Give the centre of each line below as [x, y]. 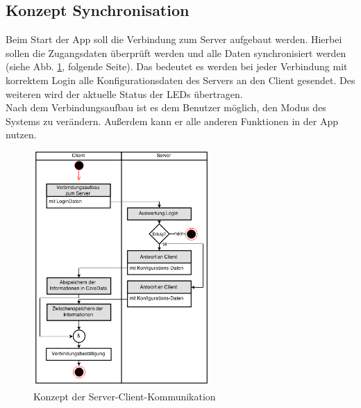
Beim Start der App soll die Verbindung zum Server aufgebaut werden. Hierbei [174, 39]
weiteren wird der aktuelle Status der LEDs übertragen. [124, 93]
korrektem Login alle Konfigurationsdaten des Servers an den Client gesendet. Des [180, 80]
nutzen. [21, 134]
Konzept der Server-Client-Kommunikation [125, 396]
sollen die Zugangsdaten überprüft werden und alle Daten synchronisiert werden [176, 52]
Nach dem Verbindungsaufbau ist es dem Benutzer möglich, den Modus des [166, 107]
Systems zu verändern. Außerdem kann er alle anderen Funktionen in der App [172, 121]
